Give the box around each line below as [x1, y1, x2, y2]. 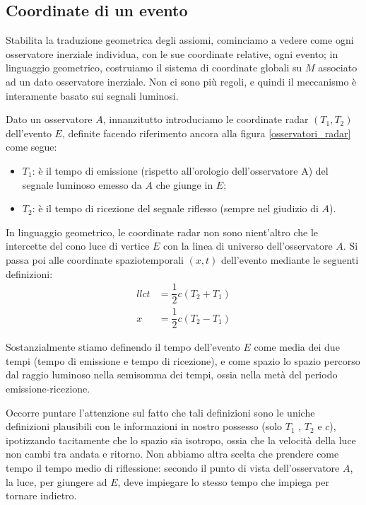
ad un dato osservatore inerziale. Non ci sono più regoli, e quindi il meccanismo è [6, 74, 357, 88]
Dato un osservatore [6, 112, 93, 127]
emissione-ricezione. [6, 381, 90, 396]
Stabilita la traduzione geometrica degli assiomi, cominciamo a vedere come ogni [6, 33, 354, 47]
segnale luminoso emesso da [22, 177, 142, 192]
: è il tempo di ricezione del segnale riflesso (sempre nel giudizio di [32, 201, 319, 216]
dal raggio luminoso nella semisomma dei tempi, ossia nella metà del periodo [6, 367, 338, 382]
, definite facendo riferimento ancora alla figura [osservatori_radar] [61, 125, 351, 140]
